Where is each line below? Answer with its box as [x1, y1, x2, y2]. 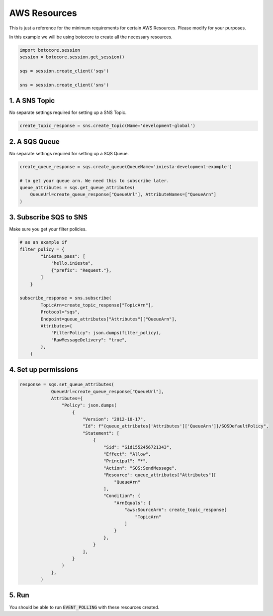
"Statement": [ [82, 430, 119, 436]
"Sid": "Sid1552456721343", [103, 444, 172, 450]
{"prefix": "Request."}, [51, 267, 112, 273]
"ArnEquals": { [114, 500, 151, 506]
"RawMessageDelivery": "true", [51, 337, 128, 343]
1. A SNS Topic [9, 97, 55, 105]
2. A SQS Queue [9, 137, 60, 146]
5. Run [9, 591, 29, 600]
